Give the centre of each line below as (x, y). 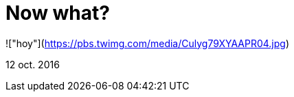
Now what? (58, 13)
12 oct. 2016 (33, 64)
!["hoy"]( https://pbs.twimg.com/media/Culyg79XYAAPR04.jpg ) (147, 43)
